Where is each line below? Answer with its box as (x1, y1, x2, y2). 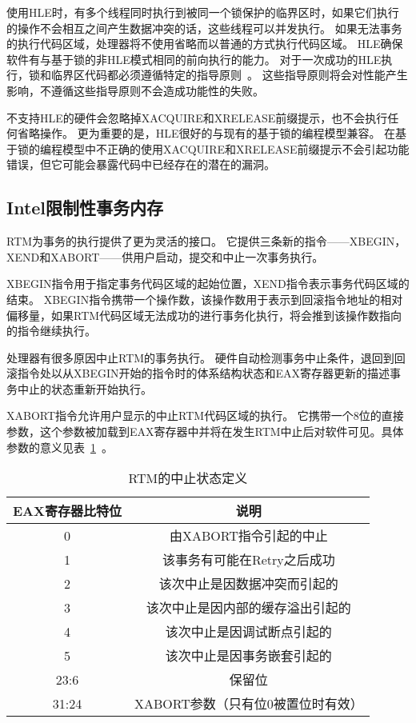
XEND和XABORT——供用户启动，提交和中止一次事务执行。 (6, 248, 324, 265)
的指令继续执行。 (6, 322, 96, 339)
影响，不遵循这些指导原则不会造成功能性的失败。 (6, 82, 264, 98)
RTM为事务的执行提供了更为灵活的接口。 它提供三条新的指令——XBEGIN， (6, 233, 406, 250)
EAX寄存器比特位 (13, 501, 122, 521)
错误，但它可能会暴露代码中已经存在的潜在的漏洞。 (6, 156, 275, 173)
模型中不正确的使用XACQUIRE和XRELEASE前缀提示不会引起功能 (62, 140, 410, 157)
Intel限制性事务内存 (6, 195, 164, 220)
